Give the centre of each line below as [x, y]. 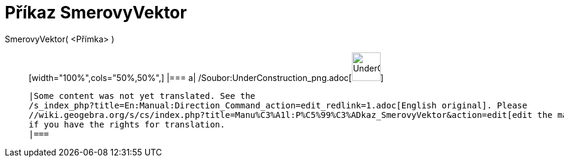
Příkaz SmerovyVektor [96, 13]
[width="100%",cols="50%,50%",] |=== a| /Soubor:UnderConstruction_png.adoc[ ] [206, 77]
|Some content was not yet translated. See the [142, 96]
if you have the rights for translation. [127, 124]
